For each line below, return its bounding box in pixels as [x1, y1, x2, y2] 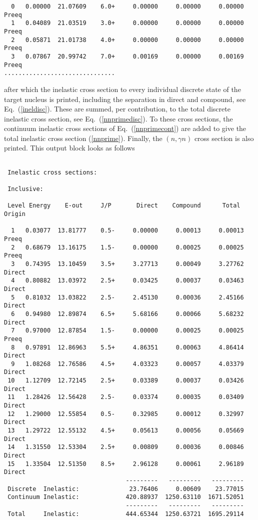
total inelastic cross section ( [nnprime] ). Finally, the [4, 132, 162, 143]
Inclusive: [7, 185, 43, 193]
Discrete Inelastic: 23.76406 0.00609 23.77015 [7, 485, 244, 492]
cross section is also [194, 132, 254, 143]
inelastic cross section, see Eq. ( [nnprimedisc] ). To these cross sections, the [4, 113, 233, 123]
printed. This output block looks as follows [4, 142, 135, 153]
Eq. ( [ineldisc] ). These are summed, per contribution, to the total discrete [4, 103, 230, 114]
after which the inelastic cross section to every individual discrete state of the [4, 83, 241, 94]
